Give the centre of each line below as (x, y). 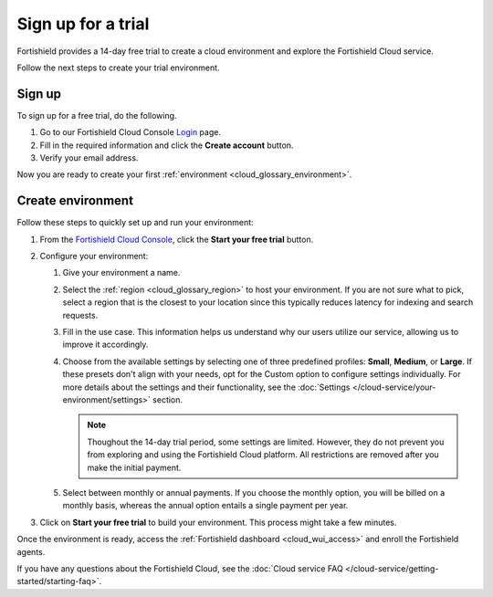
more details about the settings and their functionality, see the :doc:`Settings (206, 387)
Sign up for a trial (83, 24)
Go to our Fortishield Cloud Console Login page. (130, 132)
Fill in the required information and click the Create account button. (167, 145)
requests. (80, 315)
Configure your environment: (94, 257)
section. (167, 400)
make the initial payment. (134, 467)
